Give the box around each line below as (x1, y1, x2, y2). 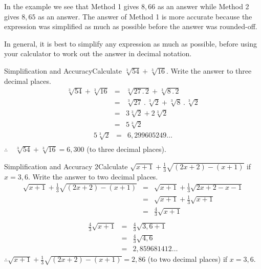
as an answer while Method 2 (157, 1, 249, 11)
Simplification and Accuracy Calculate (4, 65, 122, 76)
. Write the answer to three (166, 65, 252, 76)
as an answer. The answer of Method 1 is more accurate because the (38, 11, 252, 21)
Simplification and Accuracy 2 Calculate (4, 161, 128, 171)
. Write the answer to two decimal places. (28, 171, 158, 182)
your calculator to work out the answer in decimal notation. (4, 48, 192, 59)
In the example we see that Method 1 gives (4, 1, 139, 11)
